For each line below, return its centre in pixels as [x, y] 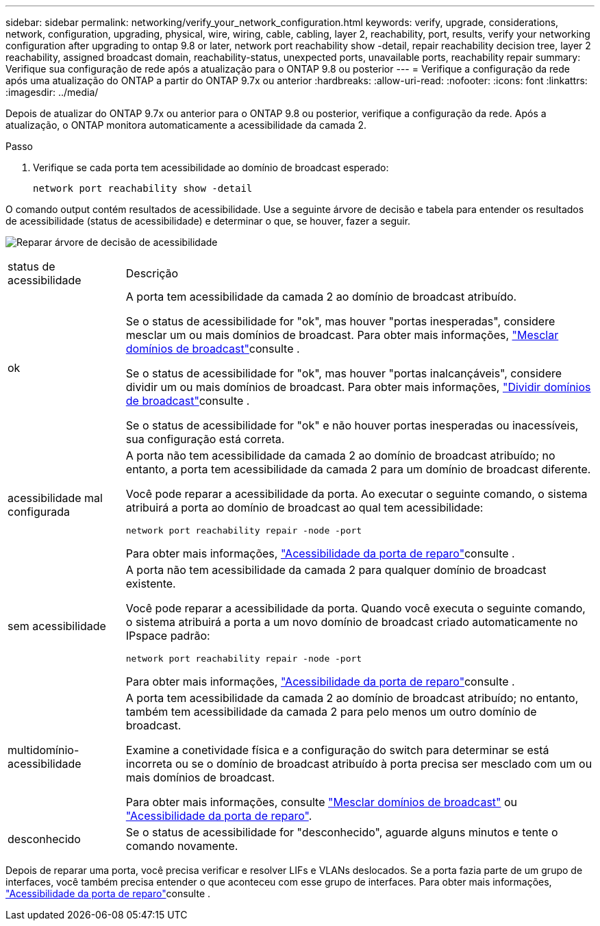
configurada [39, 511]
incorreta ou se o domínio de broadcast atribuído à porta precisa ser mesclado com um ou [359, 764]
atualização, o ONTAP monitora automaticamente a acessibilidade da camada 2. [186, 125]
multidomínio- [43, 750]
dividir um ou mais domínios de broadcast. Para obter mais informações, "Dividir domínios [358, 387]
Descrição [152, 273]
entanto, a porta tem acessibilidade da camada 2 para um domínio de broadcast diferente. [358, 469]
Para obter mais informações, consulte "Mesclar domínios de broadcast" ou [322, 802]
